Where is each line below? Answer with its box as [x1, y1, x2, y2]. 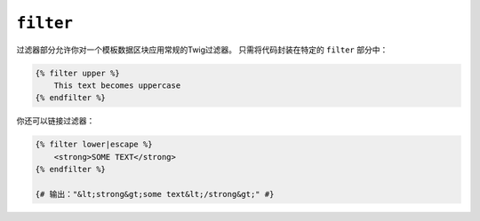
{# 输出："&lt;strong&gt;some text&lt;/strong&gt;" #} [35, 189, 275, 199]
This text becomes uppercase [53, 80, 181, 91]
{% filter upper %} [35, 67, 120, 78]
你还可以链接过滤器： [16, 115, 95, 126]
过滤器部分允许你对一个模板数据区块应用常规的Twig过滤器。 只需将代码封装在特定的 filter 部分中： [16, 44, 388, 55]
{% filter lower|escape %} [35, 139, 153, 150]
